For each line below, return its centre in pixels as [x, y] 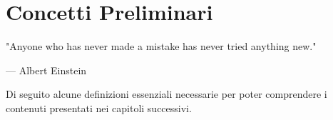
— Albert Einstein [46, 70]
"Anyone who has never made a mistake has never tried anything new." [161, 46]
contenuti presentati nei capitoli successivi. [99, 107]
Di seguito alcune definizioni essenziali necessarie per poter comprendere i [166, 94]
